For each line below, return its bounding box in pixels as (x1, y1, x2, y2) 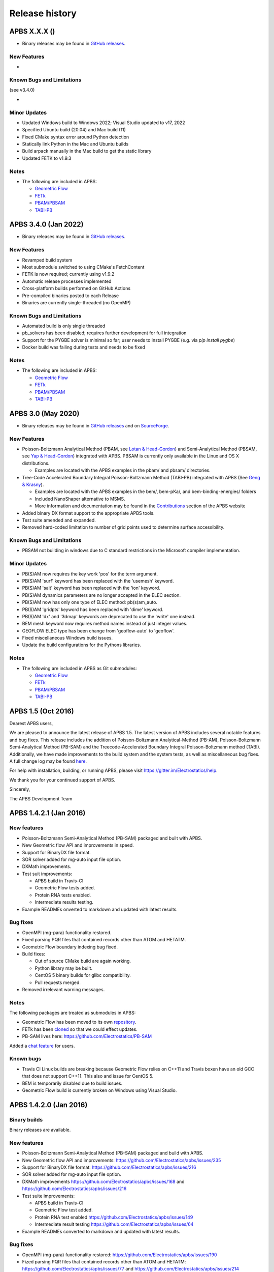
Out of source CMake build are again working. (35, 958, 131, 964)
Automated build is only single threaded (22, 323, 106, 329)
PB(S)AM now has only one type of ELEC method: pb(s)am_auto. (22, 599, 157, 605)
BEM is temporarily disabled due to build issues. (22, 1080, 123, 1086)
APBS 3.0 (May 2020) (9, 409, 80, 418)
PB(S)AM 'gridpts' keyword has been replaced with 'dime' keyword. (22, 606, 163, 613)
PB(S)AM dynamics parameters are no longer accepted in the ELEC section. (22, 592, 181, 598)
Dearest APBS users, (9, 720, 53, 727)
